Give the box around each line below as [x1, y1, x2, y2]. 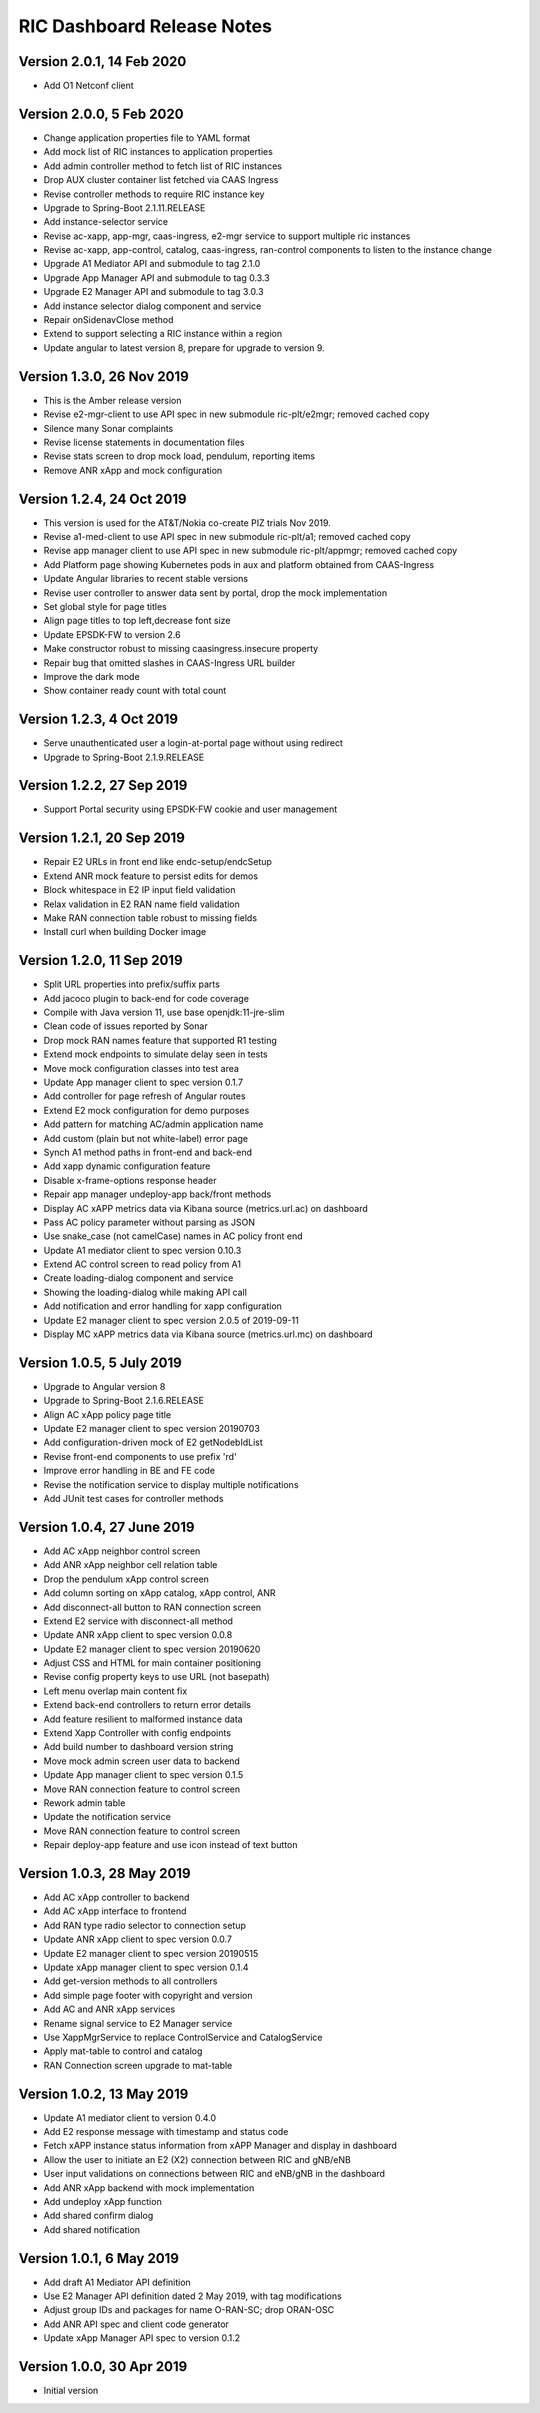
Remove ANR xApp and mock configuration [43, 464, 223, 476]
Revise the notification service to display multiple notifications [43, 1478, 299, 1490]
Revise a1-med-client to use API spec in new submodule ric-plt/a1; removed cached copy [43, 530, 411, 542]
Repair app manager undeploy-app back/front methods [43, 1188, 272, 1200]
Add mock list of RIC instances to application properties [43, 146, 274, 158]
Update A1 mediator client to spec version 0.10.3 [43, 1244, 242, 1256]
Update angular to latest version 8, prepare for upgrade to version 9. [43, 341, 325, 354]
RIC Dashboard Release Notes [18, 15, 272, 37]
